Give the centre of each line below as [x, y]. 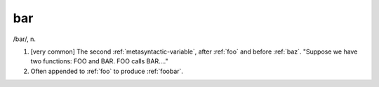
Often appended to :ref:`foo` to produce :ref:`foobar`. [107, 71]
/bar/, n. [25, 39]
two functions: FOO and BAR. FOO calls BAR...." [99, 61]
